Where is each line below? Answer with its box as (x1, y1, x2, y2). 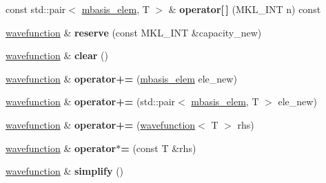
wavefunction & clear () (6, 48, 108, 63)
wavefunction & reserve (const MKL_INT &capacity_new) (6, 25, 262, 39)
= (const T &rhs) (121, 140, 196, 155)
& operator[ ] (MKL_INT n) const (168, 2, 321, 16)
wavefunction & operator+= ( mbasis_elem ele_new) (6, 71, 237, 85)
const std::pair (6, 2, 66, 16)
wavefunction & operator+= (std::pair (6, 94, 176, 109)
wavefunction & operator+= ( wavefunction (6, 117, 196, 131)
